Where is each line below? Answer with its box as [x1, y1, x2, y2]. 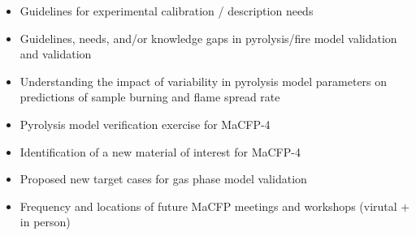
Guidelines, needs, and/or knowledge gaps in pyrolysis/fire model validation [19, 29, 397, 46]
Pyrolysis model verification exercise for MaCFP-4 [19, 115, 271, 132]
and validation [19, 45, 92, 62]
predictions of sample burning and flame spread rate [19, 88, 280, 105]
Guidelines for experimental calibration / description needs [19, 2, 314, 19]
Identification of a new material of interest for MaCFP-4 [19, 143, 301, 160]
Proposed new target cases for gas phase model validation [19, 170, 307, 187]
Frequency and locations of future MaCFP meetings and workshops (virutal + [19, 197, 410, 214]
